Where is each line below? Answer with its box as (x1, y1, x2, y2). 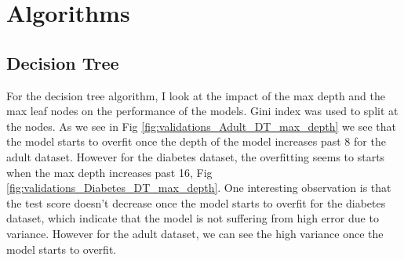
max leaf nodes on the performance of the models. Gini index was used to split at (6, 103, 399, 119)
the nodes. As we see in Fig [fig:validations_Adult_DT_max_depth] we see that (6, 117, 396, 134)
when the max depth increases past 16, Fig (6, 164, 213, 180)
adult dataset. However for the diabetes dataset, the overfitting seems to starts (6, 148, 385, 164)
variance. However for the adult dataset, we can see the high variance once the (6, 225, 384, 241)
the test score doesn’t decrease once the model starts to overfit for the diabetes (6, 194, 386, 211)
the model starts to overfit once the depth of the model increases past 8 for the (6, 133, 386, 150)
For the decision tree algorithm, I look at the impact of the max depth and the (6, 87, 385, 103)
